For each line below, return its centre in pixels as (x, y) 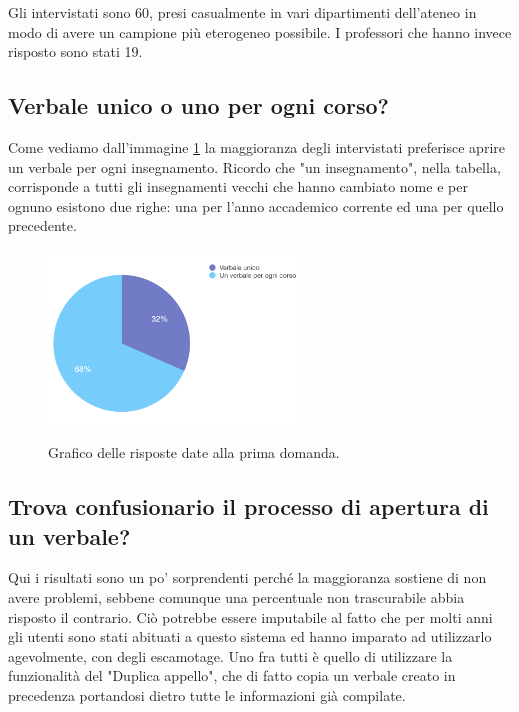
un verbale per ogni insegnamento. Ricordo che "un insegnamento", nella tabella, (254, 166)
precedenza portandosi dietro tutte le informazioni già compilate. (207, 695)
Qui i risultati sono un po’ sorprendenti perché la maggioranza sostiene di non (247, 577)
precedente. (42, 225)
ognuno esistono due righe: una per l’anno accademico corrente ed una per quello (256, 205)
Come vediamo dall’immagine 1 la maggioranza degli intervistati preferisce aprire (256, 146)
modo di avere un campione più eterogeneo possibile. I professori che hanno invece (260, 31)
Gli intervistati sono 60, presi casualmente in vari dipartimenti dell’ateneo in (242, 12)
